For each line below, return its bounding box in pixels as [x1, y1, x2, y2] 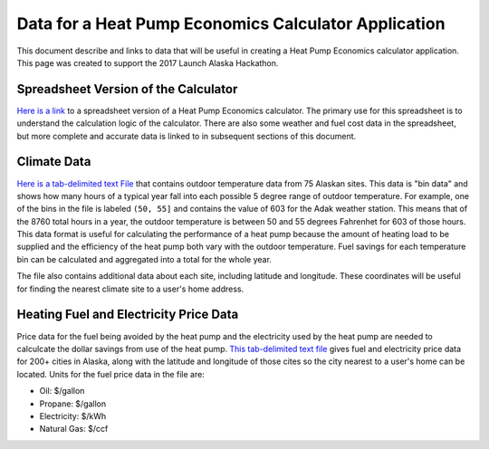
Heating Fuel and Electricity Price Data [16, 307, 239, 322]
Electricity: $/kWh [39, 410, 107, 421]
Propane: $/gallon [39, 398, 107, 409]
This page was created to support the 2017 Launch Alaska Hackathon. [16, 57, 279, 68]
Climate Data [16, 154, 91, 169]
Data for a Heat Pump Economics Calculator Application [16, 14, 446, 33]
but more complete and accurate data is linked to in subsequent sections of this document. [16, 130, 357, 141]
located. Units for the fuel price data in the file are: [16, 368, 206, 379]
